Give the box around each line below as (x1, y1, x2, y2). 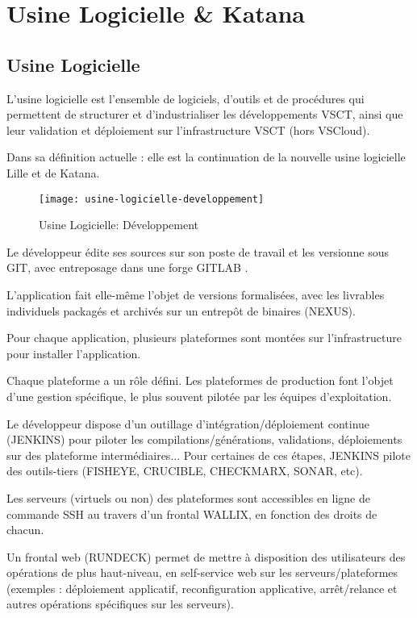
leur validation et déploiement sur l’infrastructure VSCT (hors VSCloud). (6, 121, 370, 138)
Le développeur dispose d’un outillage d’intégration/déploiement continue (6, 415, 370, 432)
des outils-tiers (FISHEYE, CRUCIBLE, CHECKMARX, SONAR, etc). (6, 462, 363, 479)
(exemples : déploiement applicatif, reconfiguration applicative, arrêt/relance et (6, 579, 398, 596)
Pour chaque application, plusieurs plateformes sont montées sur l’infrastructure (6, 329, 402, 346)
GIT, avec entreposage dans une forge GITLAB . (6, 259, 248, 276)
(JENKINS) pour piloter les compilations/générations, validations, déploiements (6, 431, 402, 448)
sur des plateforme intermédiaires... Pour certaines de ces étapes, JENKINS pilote (6, 446, 411, 463)
